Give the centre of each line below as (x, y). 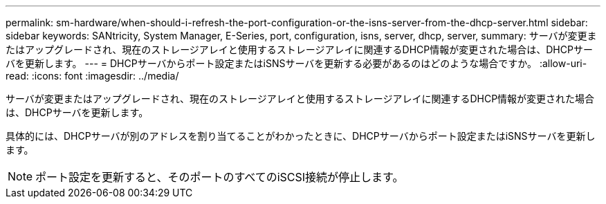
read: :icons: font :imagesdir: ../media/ (92, 76)
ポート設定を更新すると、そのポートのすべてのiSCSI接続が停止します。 (220, 177)
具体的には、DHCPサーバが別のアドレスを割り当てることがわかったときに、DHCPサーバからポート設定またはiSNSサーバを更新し (301, 136)
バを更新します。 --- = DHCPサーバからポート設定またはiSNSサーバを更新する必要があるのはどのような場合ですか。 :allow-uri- (296, 63)
